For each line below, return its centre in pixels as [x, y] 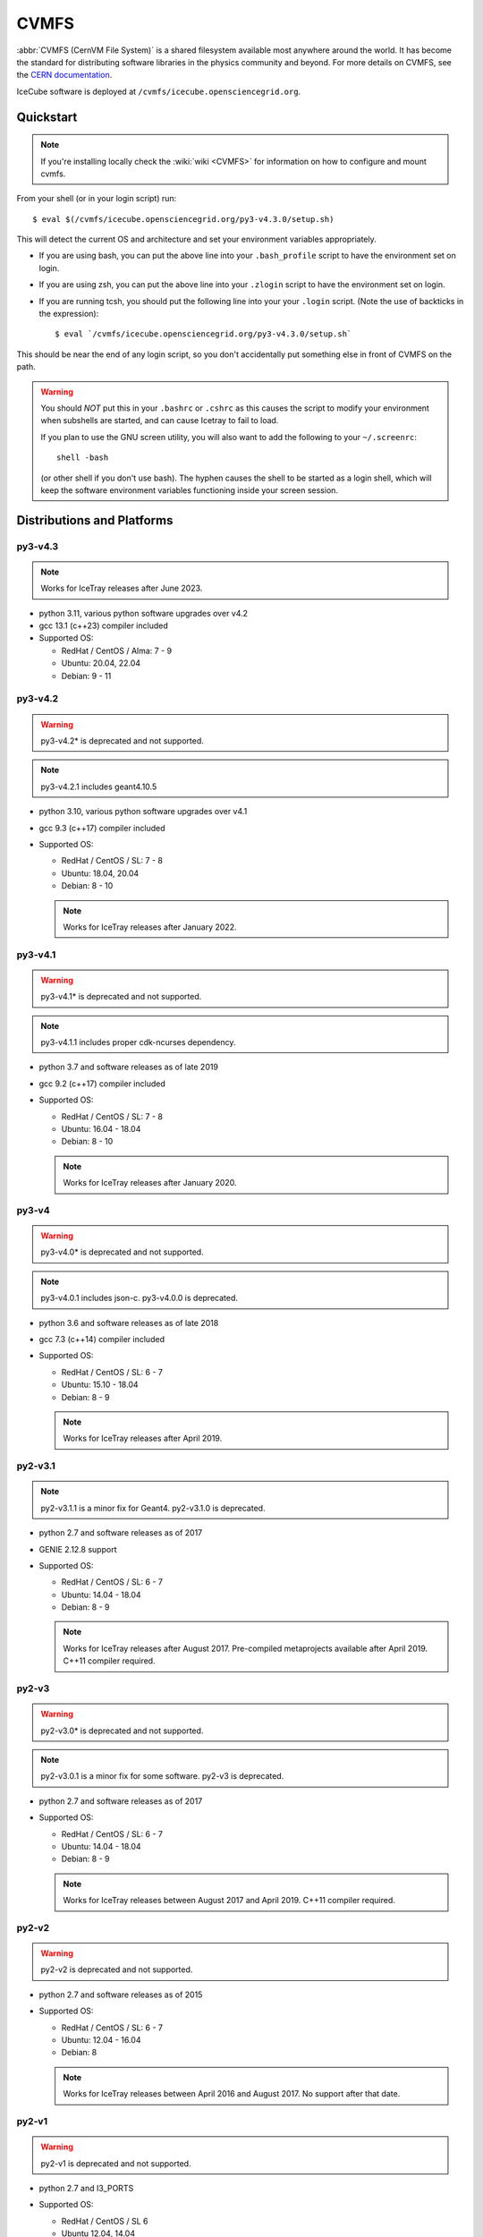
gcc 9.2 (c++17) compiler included [102, 1084]
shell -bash [83, 458]
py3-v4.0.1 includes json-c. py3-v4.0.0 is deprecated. [140, 1298]
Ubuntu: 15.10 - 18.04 [100, 1385]
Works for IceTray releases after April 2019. [143, 1438]
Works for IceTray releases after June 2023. [122, 588]
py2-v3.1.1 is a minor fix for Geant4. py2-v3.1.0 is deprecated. [153, 1508]
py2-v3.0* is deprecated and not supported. [122, 1731]
